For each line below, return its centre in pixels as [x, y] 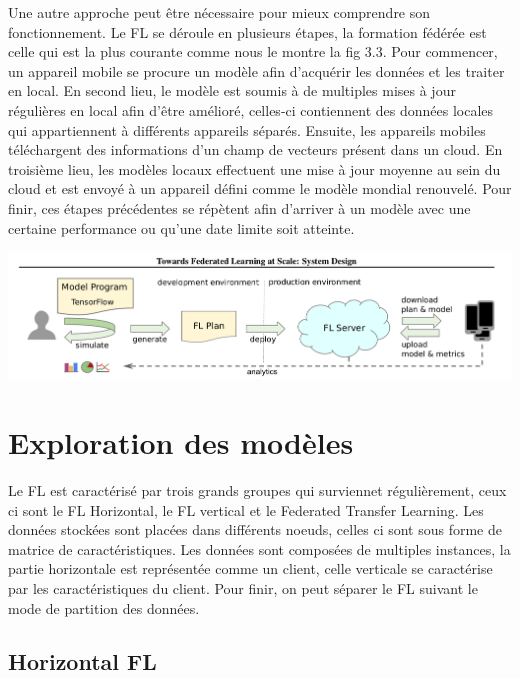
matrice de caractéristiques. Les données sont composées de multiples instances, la [259, 548]
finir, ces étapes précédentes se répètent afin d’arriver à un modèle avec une [239, 207]
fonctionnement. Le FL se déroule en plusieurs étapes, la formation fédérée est [247, 31]
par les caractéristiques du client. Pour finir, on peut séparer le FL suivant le [243, 587]
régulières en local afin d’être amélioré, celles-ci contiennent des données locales [251, 109]
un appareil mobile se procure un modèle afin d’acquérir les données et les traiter [256, 70]
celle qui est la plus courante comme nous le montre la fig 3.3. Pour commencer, [253, 51]
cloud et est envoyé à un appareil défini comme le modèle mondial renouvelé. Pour [260, 188]
